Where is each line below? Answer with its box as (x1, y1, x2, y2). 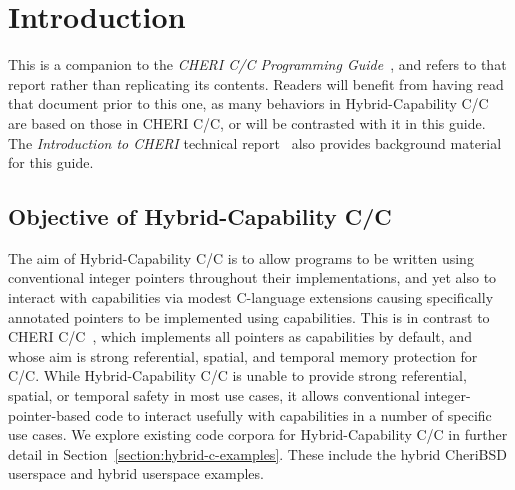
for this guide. (8, 152, 94, 173)
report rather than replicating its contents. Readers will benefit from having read (8, 73, 504, 94)
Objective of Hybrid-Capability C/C (8, 201, 392, 232)
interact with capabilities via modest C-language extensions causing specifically (8, 287, 494, 308)
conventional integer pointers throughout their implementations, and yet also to (8, 267, 497, 288)
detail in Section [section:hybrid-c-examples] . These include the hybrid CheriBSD (8, 443, 507, 464)
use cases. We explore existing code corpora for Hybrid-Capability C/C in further (8, 424, 508, 445)
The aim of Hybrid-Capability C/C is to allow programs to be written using (8, 247, 474, 268)
